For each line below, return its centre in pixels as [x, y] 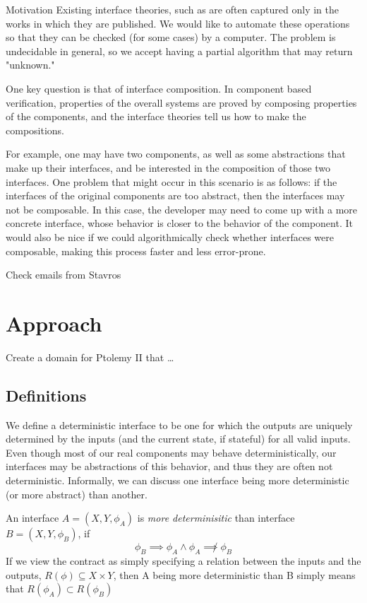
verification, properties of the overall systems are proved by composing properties [181, 102]
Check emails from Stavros [64, 275]
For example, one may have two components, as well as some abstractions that [176, 154]
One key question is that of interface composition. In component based [159, 88]
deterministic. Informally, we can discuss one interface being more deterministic [178, 480]
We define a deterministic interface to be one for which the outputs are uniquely [179, 425]
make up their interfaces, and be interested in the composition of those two [168, 167]
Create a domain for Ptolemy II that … [90, 357]
